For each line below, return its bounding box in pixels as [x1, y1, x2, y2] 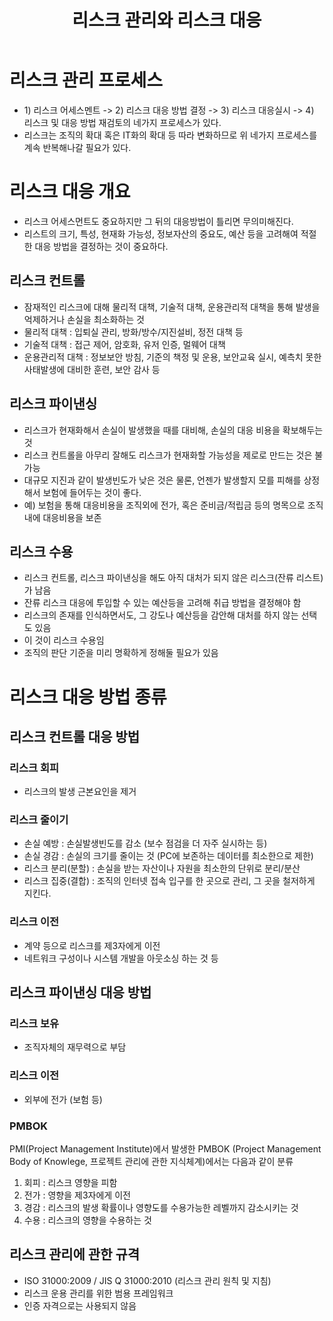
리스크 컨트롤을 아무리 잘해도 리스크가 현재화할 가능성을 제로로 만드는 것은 [23, 449, 313, 461]
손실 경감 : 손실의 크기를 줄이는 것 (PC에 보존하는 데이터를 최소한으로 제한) [23, 850, 314, 862]
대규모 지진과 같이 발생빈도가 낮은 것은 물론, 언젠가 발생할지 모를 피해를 [23, 474, 302, 486]
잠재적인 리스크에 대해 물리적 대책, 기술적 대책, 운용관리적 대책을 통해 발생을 [23, 301, 321, 313]
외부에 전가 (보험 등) [23, 1093, 103, 1105]
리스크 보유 [9, 1017, 60, 1031]
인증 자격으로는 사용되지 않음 [23, 1299, 137, 1311]
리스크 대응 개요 [9, 181, 131, 203]
